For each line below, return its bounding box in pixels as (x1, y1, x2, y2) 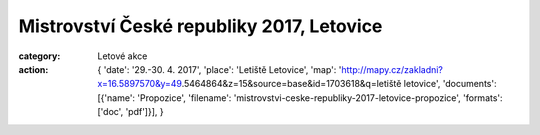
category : (18, 50, 61, 62)
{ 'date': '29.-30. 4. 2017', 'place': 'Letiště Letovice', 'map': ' (97, 63, 342, 75)
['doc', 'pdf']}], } (97, 106, 164, 118)
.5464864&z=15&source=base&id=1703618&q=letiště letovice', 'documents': (181, 78, 497, 90)
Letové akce (97, 50, 148, 62)
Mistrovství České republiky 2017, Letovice (18, 15, 383, 37)
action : (18, 63, 49, 75)
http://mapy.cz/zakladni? (341, 63, 444, 75)
